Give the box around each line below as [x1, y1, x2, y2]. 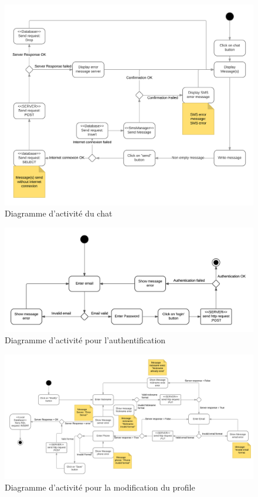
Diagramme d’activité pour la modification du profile [5, 481, 195, 493]
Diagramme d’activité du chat [5, 207, 113, 219]
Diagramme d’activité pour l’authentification [5, 334, 166, 346]
